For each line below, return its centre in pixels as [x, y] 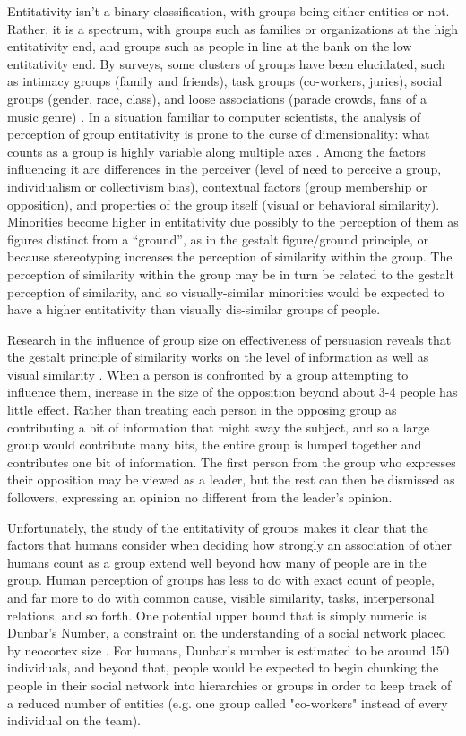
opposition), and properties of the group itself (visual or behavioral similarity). [224, 204]
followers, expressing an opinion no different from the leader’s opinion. [200, 497]
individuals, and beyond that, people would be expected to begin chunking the [223, 668]
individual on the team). [74, 720]
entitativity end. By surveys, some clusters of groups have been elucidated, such [226, 63]
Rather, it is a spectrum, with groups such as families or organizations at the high [233, 28]
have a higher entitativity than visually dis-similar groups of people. [194, 309]
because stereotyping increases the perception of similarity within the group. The [230, 257]
